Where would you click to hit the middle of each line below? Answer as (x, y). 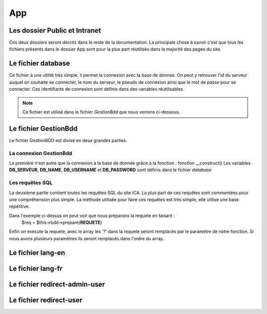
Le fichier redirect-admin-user (57, 284)
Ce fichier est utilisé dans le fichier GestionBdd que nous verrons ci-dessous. (101, 112)
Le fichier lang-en (37, 253)
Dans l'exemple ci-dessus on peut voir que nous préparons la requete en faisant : (92, 215)
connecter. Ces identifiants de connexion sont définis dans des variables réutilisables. (97, 89)
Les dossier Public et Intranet (55, 30)
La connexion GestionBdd (41, 153)
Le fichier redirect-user (46, 300)
